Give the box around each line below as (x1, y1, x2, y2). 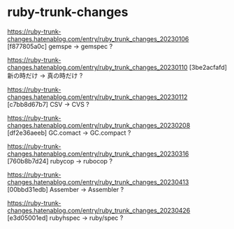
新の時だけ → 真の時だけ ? (7, 71, 83, 80)
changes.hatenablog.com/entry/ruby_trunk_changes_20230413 (7, 177, 189, 186)
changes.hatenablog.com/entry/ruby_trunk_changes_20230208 (7, 121, 191, 129)
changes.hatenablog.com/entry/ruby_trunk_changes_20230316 (7, 149, 189, 158)
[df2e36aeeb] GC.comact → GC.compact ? (7, 128, 131, 137)
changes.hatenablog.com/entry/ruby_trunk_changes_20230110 (7, 63, 188, 71)
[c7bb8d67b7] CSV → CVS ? (7, 100, 89, 108)
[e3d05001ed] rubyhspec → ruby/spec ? (7, 214, 124, 222)
